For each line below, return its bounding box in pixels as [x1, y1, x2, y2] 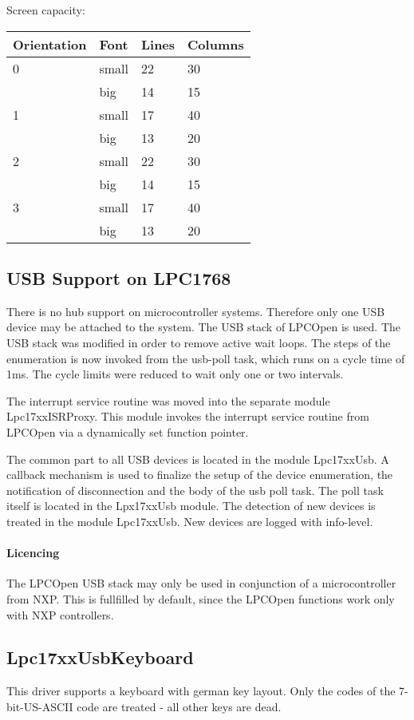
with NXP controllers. [6, 606, 114, 623]
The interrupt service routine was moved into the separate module [6, 392, 330, 409]
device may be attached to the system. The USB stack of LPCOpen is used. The [6, 318, 401, 335]
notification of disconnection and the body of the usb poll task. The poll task [6, 481, 384, 498]
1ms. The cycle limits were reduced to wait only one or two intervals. [6, 366, 344, 382]
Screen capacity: [6, 2, 85, 18]
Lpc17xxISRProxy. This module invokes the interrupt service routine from [6, 408, 369, 425]
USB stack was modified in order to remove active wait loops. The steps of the [6, 334, 391, 350]
